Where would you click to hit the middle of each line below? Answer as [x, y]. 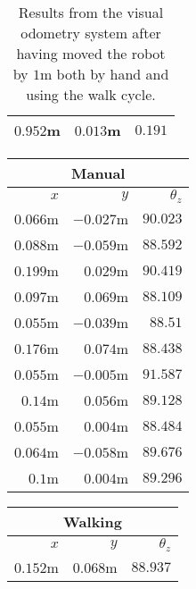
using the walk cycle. [91, 94]
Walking [93, 521]
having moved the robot [91, 53]
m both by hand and [104, 74]
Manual [98, 173]
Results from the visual [91, 12]
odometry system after [91, 33]
